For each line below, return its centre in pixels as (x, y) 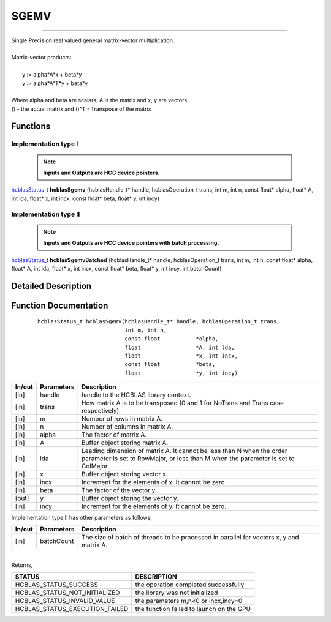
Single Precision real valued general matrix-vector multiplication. (93, 40)
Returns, (22, 565)
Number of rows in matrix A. (122, 419)
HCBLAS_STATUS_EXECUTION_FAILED (72, 609)
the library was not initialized (177, 593)
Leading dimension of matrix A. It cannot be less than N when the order (184, 451)
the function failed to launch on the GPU (193, 609)
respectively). (101, 411)
